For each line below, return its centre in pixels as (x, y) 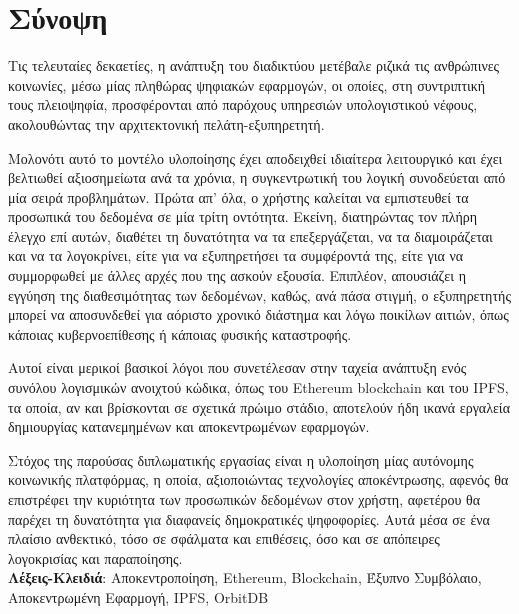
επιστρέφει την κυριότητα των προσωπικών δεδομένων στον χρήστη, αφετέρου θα (244, 499)
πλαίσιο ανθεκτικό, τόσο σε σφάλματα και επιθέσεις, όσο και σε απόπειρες (224, 538)
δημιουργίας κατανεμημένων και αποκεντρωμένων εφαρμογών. (189, 426)
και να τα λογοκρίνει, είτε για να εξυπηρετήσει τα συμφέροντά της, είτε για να (236, 255)
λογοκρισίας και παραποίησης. (95, 557)
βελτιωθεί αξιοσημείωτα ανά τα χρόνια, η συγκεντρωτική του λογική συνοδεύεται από (257, 177)
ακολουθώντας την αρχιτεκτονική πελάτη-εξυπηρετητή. (166, 123)
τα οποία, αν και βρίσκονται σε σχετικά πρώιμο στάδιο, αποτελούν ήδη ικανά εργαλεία (259, 406)
